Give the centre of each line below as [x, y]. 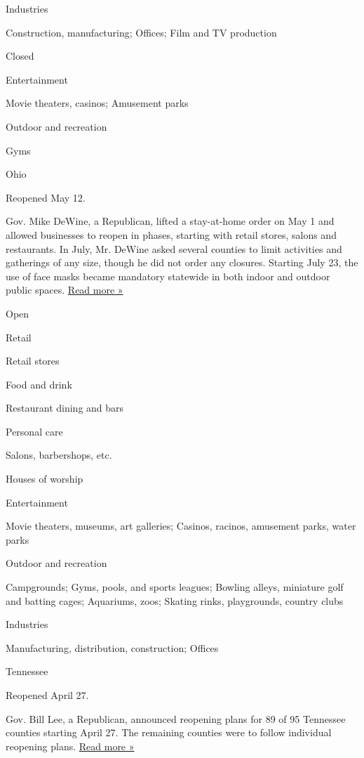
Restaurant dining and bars [65, 408]
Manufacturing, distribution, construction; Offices [112, 647]
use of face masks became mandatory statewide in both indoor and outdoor [168, 276]
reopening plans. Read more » [70, 746]
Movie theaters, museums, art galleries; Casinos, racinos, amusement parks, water [181, 526]
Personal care [34, 431]
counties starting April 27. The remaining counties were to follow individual [169, 732]
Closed [20, 56]
